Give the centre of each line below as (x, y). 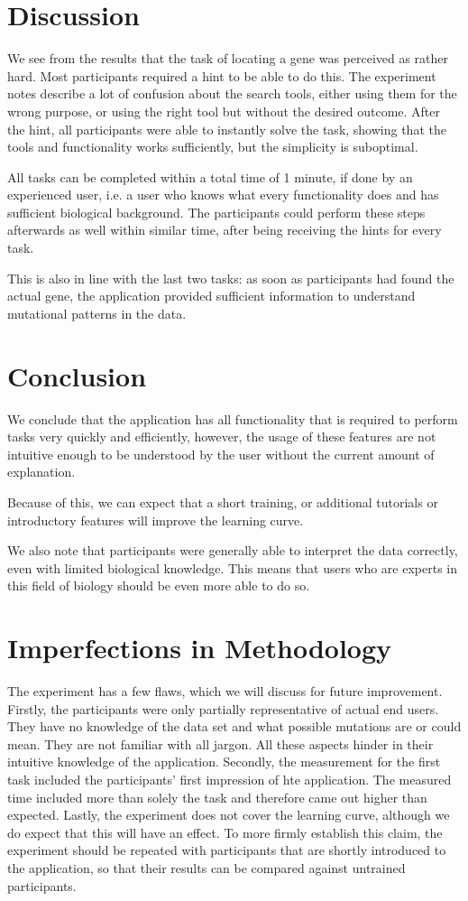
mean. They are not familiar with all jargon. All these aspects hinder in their (220, 743)
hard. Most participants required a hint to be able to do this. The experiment (222, 75)
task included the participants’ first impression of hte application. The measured (229, 779)
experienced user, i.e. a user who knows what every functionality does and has (223, 195)
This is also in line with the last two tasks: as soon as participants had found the (231, 278)
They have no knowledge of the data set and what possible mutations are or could (234, 726)
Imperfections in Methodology (200, 648)
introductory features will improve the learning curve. (156, 520)
